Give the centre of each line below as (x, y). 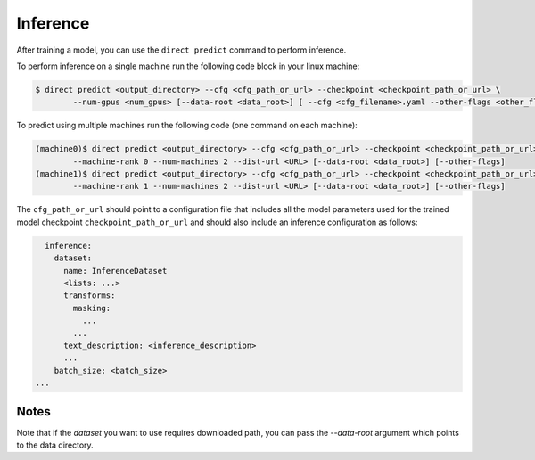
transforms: (90, 296)
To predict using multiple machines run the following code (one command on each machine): (187, 126)
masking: (92, 308)
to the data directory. (55, 445)
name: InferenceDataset (115, 271)
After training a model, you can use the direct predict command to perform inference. (181, 50)
